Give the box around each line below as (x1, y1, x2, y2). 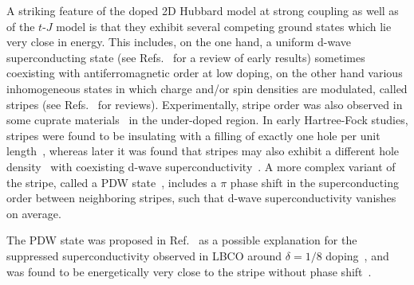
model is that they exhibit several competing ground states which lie (56, 18, 392, 34)
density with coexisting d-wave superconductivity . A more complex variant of (6, 158, 396, 174)
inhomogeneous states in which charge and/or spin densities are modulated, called (6, 80, 408, 96)
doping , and (325, 247, 389, 264)
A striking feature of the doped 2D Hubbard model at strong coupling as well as (6, 2, 399, 18)
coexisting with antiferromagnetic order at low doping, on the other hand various (6, 64, 403, 81)
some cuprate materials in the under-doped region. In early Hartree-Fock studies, (6, 111, 408, 128)
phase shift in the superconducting (230, 174, 399, 190)
